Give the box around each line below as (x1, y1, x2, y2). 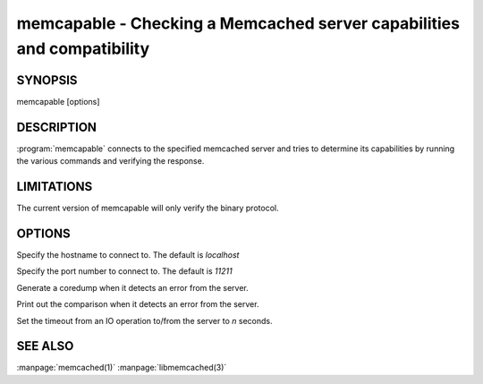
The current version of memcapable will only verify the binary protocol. (16, 202, 279, 214)
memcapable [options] (16, 96, 100, 107)
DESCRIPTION (16, 119, 97, 134)
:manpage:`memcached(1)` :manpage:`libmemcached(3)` (16, 363, 227, 373)
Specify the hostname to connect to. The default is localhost (16, 249, 240, 260)
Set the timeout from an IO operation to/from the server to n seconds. (16, 315, 273, 326)
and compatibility (16, 38, 150, 58)
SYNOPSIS (16, 73, 78, 88)
